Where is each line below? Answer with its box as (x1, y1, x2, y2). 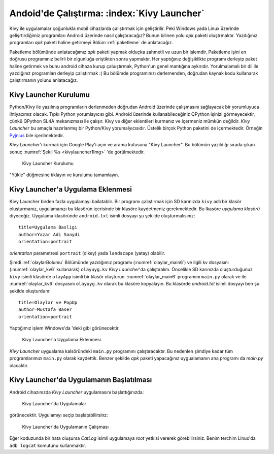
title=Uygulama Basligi (18, 224, 78, 231)
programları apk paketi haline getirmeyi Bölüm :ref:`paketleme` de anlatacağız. (9, 40, 174, 46)
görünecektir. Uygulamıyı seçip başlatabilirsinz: (9, 412, 109, 418)
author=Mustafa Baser (18, 307, 72, 312)
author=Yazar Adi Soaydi (18, 232, 80, 237)
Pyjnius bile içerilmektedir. (9, 132, 64, 138)
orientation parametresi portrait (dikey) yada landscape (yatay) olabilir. (9, 250, 165, 256)
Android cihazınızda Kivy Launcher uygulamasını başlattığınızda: (9, 389, 144, 395)
